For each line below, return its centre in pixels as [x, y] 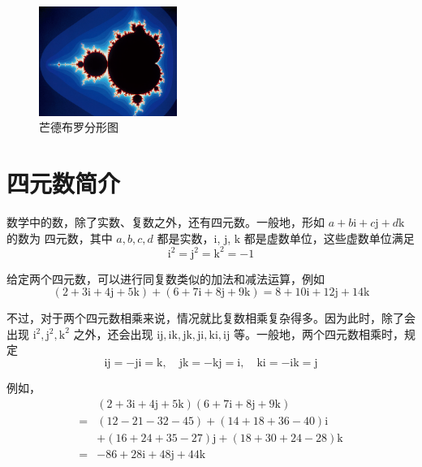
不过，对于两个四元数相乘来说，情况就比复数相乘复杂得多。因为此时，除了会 [211, 318]
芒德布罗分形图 [79, 127]
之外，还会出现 [113, 333]
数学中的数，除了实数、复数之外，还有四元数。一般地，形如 [166, 222]
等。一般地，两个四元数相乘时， [319, 333]
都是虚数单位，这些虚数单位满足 [329, 238]
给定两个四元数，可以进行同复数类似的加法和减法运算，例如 [166, 278]
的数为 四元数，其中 [60, 238]
